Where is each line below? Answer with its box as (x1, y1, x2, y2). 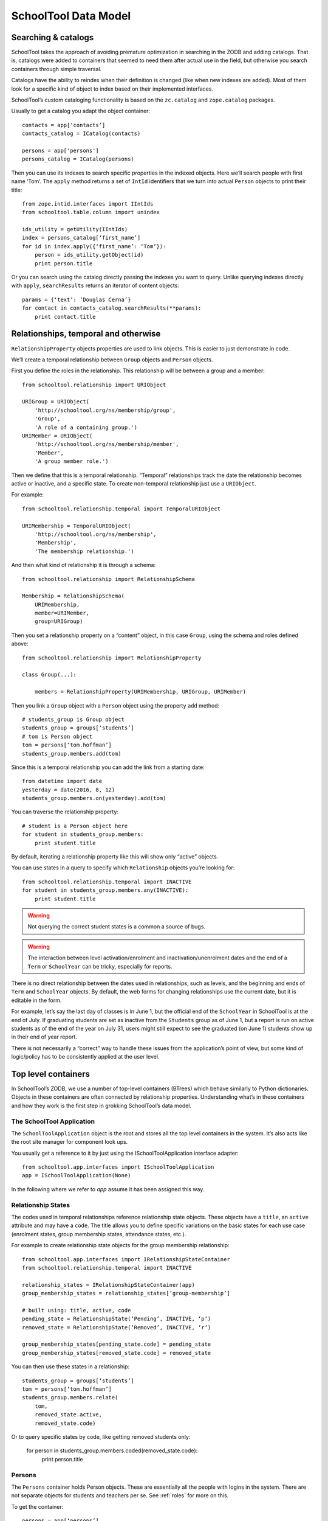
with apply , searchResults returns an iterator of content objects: (11, 282, 179, 289)
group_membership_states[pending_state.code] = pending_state (22, 1341, 211, 1348)
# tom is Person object (22, 733, 93, 740)
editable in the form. (11, 997, 62, 1004)
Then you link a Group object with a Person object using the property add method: (11, 701, 220, 709)
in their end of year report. (11, 1033, 77, 1040)
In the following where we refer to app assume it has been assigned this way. (11, 1185, 205, 1192)
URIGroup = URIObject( (22, 399, 90, 405)
